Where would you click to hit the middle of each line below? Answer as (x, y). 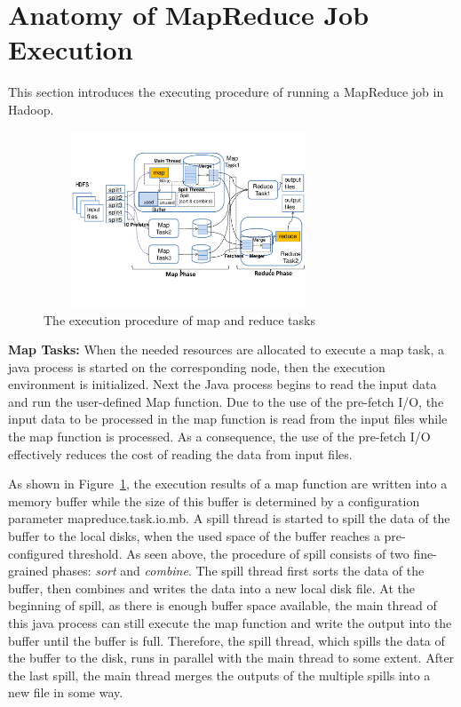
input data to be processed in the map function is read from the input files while (228, 419)
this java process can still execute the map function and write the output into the (230, 623)
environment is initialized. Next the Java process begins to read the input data (223, 384)
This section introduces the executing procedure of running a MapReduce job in (226, 92)
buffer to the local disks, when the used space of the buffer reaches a (194, 536)
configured (36, 553)
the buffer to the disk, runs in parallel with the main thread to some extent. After (231, 658)
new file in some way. (66, 692)
